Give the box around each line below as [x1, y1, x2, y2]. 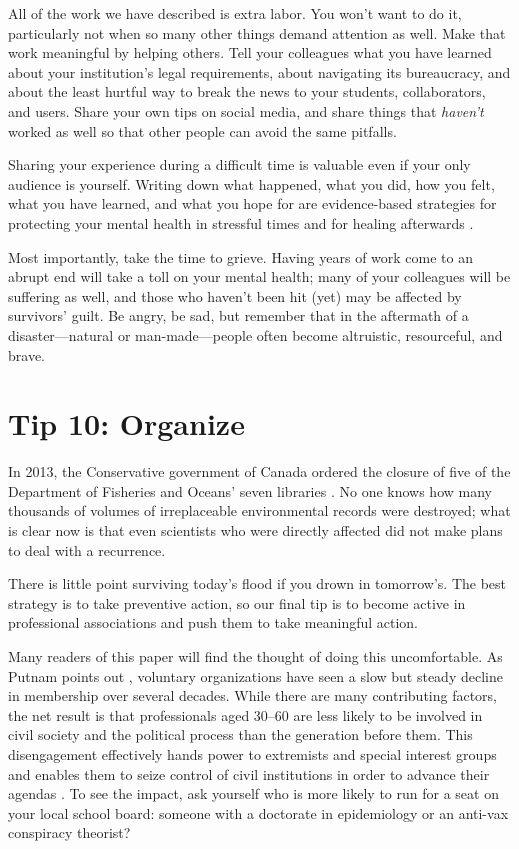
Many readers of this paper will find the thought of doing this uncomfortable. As [8, 645, 503, 666]
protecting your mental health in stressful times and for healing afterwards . [8, 212, 474, 233]
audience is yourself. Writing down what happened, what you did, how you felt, [8, 173, 495, 194]
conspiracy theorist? [8, 822, 131, 843]
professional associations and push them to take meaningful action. [8, 612, 419, 633]
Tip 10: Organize [8, 403, 245, 444]
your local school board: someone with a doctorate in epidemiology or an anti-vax [8, 802, 509, 823]
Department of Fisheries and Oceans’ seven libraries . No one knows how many [8, 480, 492, 501]
